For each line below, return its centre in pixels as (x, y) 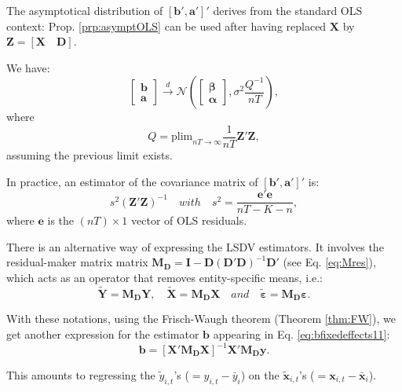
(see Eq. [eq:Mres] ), (329, 262)
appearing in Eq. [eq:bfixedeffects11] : (301, 333)
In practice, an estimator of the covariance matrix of (132, 181)
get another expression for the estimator (103, 333)
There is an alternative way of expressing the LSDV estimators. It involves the (195, 246)
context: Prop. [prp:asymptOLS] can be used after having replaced (166, 26)
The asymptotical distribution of (85, 10)
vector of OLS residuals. (189, 220)
